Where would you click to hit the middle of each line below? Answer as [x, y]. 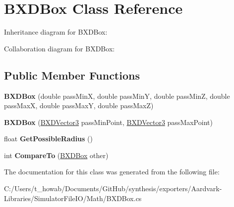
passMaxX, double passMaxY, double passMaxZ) [79, 105]
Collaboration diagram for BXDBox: [59, 48]
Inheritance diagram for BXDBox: [56, 32]
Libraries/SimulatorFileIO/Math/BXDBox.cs [73, 198]
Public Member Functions [72, 75]
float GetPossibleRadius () [48, 139]
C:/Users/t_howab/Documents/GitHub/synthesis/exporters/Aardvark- [113, 188]
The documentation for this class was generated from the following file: [112, 172]
